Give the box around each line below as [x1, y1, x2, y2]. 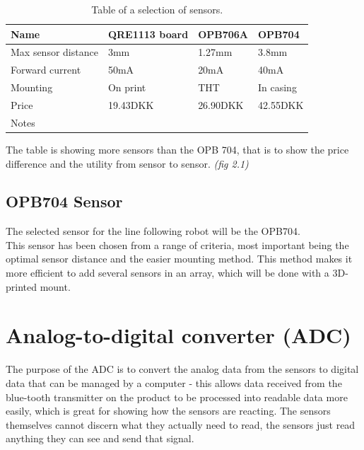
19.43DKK [107, 97, 154, 112]
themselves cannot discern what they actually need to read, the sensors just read [6, 417, 356, 432]
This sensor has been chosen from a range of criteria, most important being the [6, 237, 349, 252]
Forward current [11, 62, 81, 77]
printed [6, 279, 37, 294]
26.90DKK [198, 97, 244, 112]
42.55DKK [258, 97, 304, 112]
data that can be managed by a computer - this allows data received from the [6, 375, 342, 390]
